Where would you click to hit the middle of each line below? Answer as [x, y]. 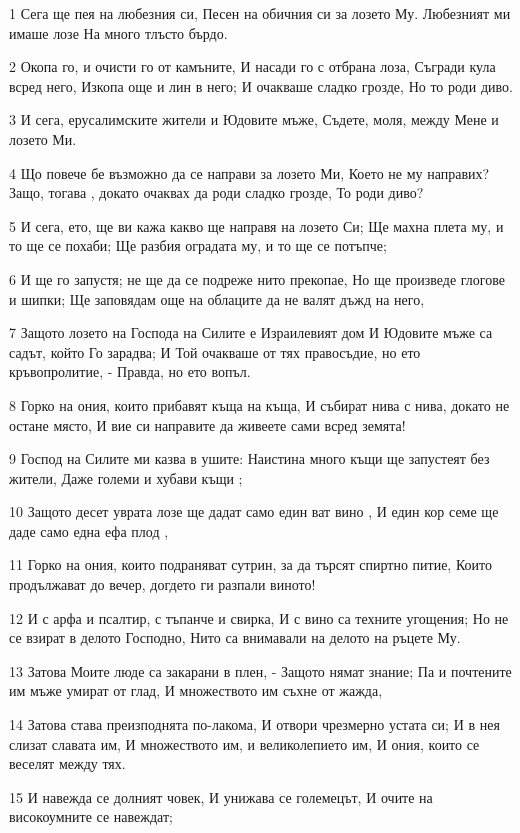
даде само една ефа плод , [89, 530]
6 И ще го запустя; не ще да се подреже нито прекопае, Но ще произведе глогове [257, 278]
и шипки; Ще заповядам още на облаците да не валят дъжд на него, [217, 298]
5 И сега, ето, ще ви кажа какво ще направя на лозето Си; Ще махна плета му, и [256, 225]
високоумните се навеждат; [91, 816]
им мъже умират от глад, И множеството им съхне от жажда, [196, 690]
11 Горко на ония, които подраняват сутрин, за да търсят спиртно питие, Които [250, 564]
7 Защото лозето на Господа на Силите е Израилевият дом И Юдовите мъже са [251, 332]
